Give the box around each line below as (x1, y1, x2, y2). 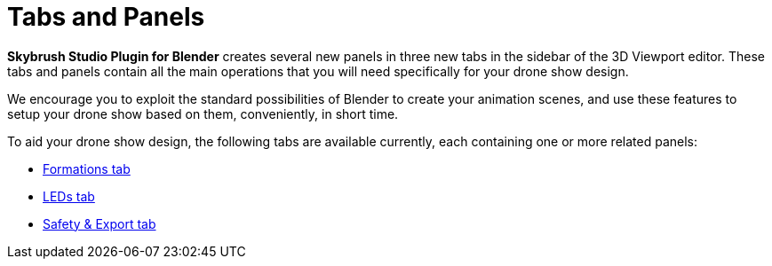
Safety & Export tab (43, 215, 156, 231)
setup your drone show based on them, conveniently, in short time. (7, 106, 399, 121)
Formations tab (43, 160, 131, 176)
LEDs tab (43, 188, 95, 204)
